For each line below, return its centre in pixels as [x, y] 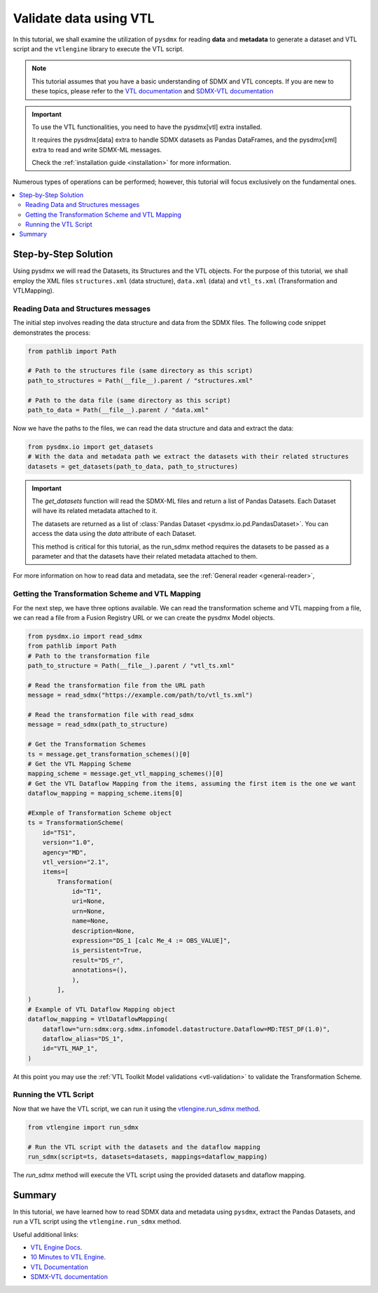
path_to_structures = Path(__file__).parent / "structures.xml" [140, 380]
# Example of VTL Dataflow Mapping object [101, 1009]
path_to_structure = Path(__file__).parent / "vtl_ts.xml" [131, 666]
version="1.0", [68, 843]
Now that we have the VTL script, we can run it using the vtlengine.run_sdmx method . [136, 1108]
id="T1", [87, 892]
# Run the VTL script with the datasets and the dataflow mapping [144, 1147]
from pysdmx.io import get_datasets [91, 447]
